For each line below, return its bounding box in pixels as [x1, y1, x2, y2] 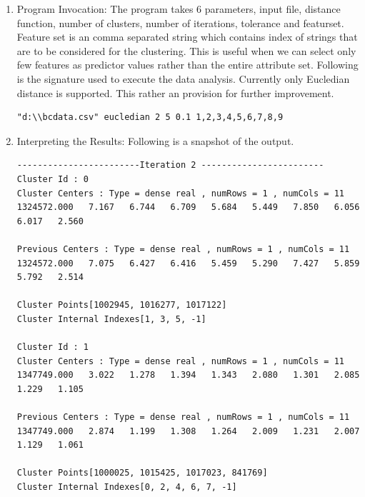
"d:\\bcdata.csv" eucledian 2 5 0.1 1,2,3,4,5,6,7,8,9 [16, 112, 284, 123]
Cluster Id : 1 [16, 342, 89, 353]
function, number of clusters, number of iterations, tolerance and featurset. [16, 15, 344, 30]
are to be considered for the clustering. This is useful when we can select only [16, 43, 356, 58]
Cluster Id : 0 [16, 174, 89, 184]
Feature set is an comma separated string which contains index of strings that [16, 29, 358, 44]
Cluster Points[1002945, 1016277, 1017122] [16, 300, 227, 311]
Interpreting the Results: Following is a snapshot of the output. [16, 133, 294, 148]
